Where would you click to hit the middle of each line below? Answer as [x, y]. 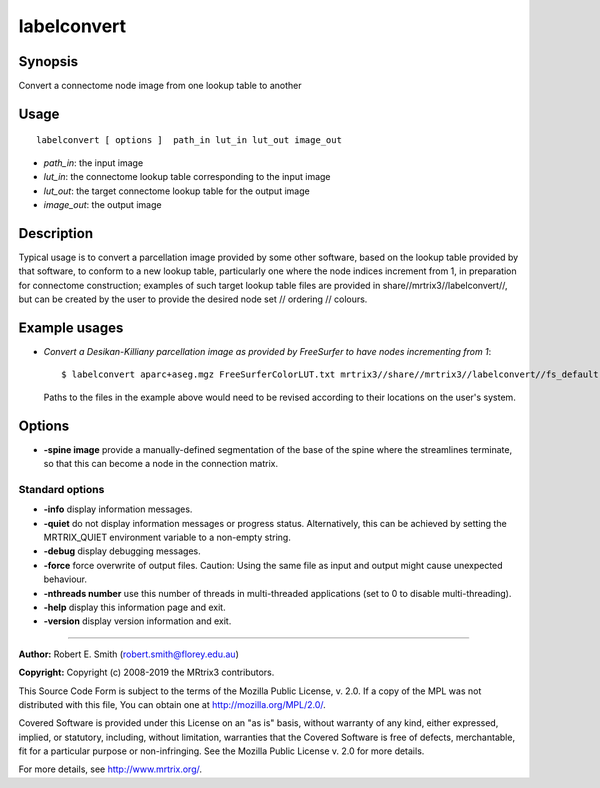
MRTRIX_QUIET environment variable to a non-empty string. [167, 537]
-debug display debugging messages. [122, 551]
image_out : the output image [102, 205]
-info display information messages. [118, 509]
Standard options [61, 489]
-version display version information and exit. [137, 621]
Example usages [71, 327]
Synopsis [48, 61]
